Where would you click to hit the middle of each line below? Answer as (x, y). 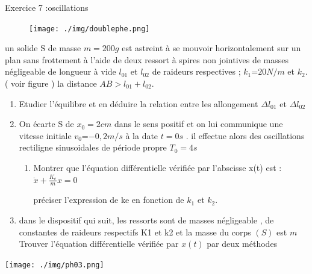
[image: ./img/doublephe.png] (89, 29)
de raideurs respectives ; (196, 71)
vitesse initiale (45, 135)
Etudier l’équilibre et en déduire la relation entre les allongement (139, 103)
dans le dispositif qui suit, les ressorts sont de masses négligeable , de (146, 220)
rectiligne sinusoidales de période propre (93, 147)
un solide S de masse (43, 48)
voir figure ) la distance (54, 83)
